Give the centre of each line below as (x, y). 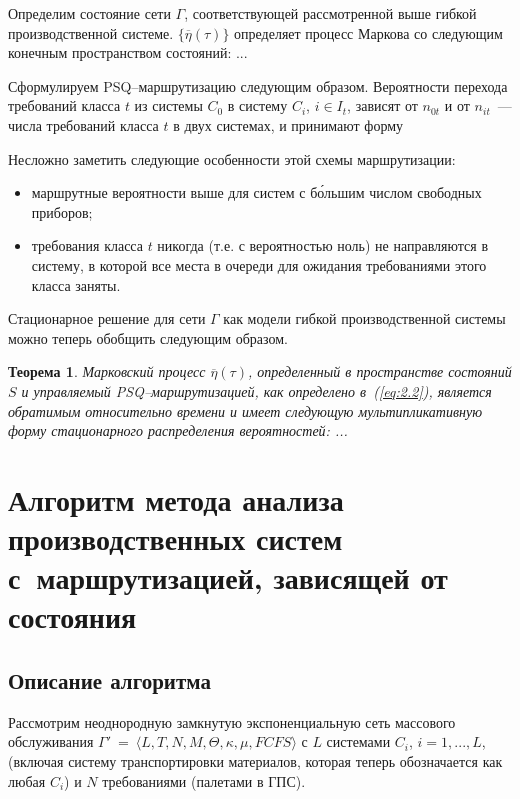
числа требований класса (83, 124)
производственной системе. (91, 32)
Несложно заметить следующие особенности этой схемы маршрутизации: (232, 158)
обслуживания (51, 741)
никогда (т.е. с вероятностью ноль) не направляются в (323, 245)
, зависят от (382, 105)
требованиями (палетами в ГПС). (204, 780)
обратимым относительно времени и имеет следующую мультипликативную (245, 410)
